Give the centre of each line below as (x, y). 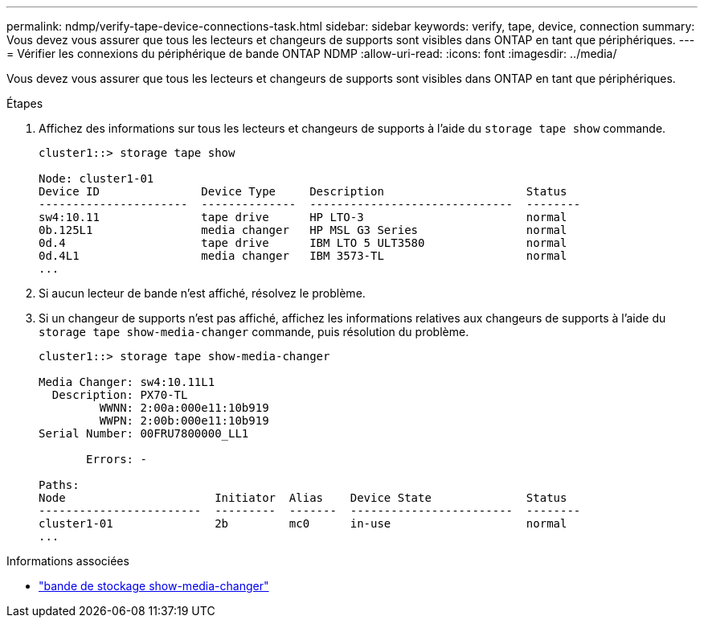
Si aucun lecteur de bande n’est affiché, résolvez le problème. (202, 293)
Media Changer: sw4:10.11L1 (127, 382)
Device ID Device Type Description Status (303, 191)
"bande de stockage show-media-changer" (154, 586)
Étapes (25, 103)
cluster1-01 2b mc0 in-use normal (303, 523)
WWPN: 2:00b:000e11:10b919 (184, 421)
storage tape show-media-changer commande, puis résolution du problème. (254, 332)
